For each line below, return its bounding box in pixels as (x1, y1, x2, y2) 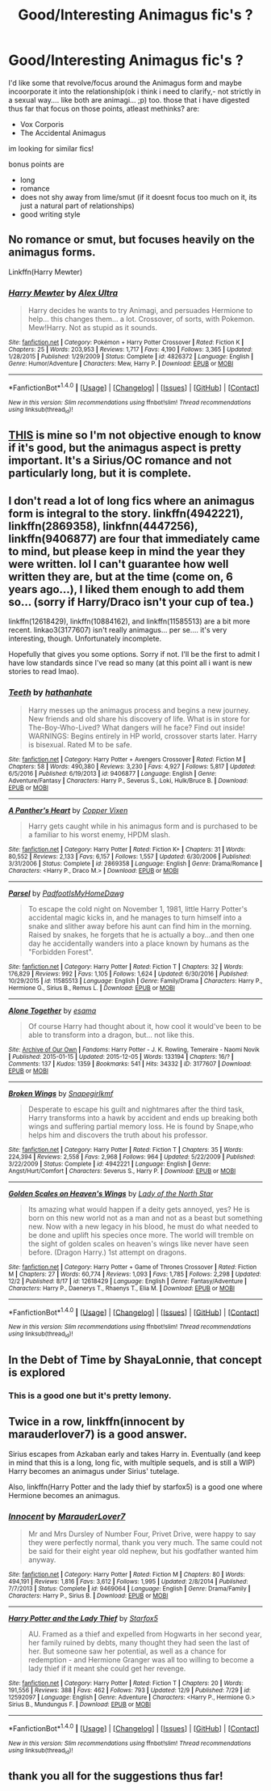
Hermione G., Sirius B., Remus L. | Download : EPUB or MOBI (8, 984, 176, 992)
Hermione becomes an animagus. (8, 1490, 121, 1500)
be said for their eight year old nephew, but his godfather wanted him (27, 1546, 259, 1556)
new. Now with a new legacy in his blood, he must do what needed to (27, 1222, 259, 1231)
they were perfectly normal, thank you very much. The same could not (27, 1537, 262, 1547)
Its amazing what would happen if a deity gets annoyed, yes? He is (27, 1204, 250, 1214)
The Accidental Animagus (19, 128, 106, 138)
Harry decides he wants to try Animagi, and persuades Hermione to (27, 306, 253, 315)
